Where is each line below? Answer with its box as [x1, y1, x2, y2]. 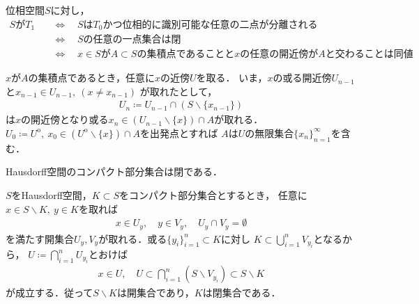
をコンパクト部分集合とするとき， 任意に [119, 187, 307, 202]
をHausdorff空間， [11, 187, 92, 202]
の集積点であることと [137, 49, 235, 60]
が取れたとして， [139, 83, 218, 98]
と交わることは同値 [325, 49, 413, 60]
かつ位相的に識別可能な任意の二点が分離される [102, 19, 318, 30]
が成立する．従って [6, 285, 93, 300]
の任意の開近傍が [240, 49, 319, 60]
